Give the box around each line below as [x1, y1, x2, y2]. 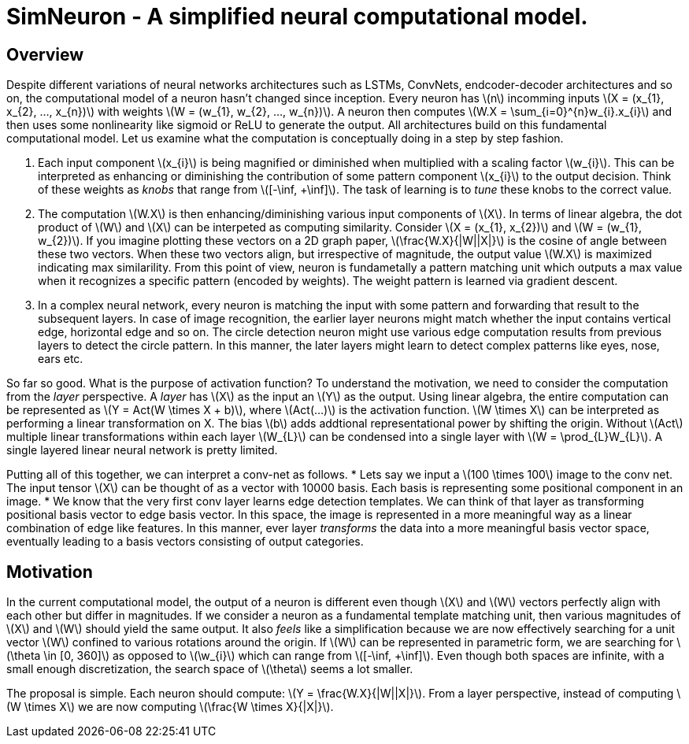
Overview [6, 44, 84, 65]
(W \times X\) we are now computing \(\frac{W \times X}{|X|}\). [6, 700, 334, 714]
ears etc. [38, 352, 83, 366]
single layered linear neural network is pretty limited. [6, 443, 278, 457]
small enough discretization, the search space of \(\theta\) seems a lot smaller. [6, 662, 413, 676]
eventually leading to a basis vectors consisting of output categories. [6, 535, 364, 549]
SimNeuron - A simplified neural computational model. [6, 3, 588, 30]
